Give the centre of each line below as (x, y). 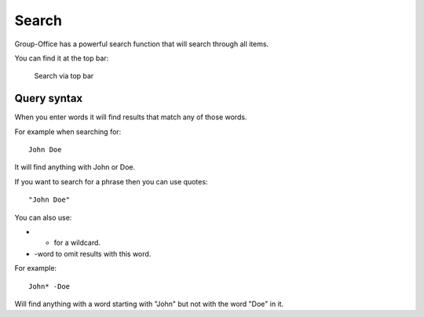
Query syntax (49, 98)
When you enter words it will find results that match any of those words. (131, 117)
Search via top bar (64, 76)
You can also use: (43, 217)
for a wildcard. (77, 242)
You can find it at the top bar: (62, 58)
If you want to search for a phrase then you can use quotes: (111, 181)
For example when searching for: (68, 131)
